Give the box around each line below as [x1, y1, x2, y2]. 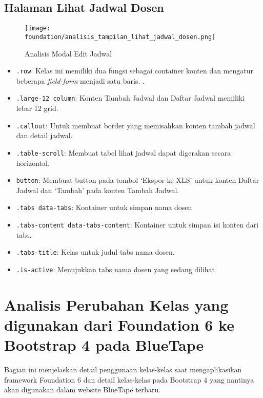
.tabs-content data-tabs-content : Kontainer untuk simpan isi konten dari [16, 219, 259, 230]
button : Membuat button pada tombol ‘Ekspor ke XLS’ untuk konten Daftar [16, 175, 259, 185]
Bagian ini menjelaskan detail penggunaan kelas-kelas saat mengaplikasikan [4, 364, 242, 375]
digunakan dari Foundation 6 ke [4, 314, 234, 335]
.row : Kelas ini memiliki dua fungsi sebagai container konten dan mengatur [16, 65, 253, 76]
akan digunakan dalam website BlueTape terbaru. [4, 384, 161, 395]
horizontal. [16, 157, 50, 168]
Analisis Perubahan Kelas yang [4, 294, 229, 315]
